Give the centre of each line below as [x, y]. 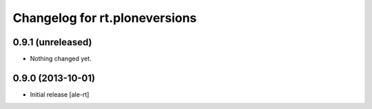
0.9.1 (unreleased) [52, 42]
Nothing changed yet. [61, 59]
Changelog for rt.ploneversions [105, 18]
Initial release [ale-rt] [60, 94]
